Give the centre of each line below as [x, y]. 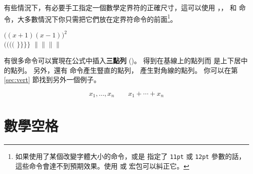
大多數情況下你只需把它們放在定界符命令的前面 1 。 [97, 18]
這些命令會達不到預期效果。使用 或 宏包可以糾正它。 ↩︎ [102, 165]
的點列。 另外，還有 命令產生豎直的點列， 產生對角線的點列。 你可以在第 [121, 70]
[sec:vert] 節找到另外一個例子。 [52, 79]
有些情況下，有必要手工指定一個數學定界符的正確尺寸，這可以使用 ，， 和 [120, 7]
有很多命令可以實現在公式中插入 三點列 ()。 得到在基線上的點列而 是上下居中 [126, 60]
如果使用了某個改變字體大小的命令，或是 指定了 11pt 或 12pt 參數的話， [130, 156]
